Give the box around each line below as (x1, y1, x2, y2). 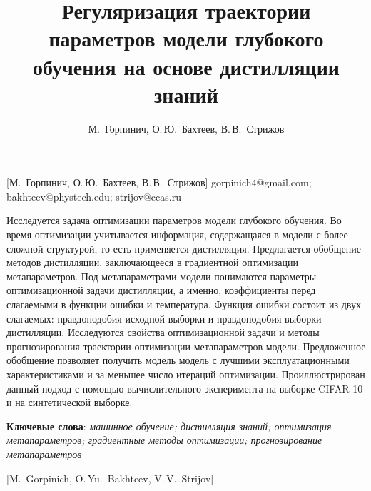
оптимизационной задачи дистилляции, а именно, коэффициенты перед (6, 283, 316, 298)
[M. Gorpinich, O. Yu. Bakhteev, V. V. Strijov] (6, 470, 214, 485)
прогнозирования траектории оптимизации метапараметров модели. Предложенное (6, 338, 366, 353)
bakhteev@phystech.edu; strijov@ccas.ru (6, 188, 181, 203)
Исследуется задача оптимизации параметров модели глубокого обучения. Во (6, 213, 342, 228)
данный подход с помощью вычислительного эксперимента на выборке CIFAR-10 (6, 380, 363, 395)
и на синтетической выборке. (6, 395, 133, 410)
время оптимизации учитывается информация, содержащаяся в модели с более (6, 227, 348, 242)
